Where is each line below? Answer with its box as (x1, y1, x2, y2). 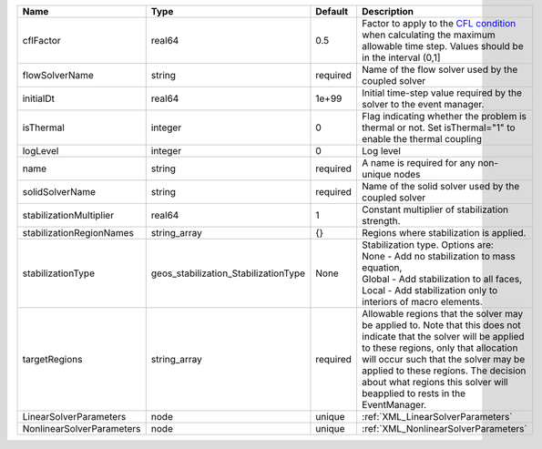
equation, (361, 261, 403, 273)
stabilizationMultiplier (22, 209, 114, 221)
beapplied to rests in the (361, 387, 466, 400)
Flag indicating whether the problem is (361, 110, 527, 122)
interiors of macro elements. (361, 296, 483, 308)
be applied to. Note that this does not (361, 319, 521, 332)
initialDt (22, 92, 55, 105)
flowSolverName (22, 69, 95, 81)
